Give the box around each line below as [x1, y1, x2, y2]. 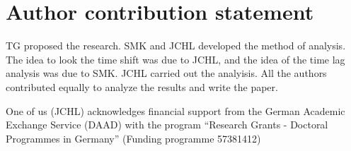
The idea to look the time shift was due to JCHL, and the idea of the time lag [6, 52, 345, 66]
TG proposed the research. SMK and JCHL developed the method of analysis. [6, 38, 346, 53]
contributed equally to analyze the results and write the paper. [6, 79, 278, 94]
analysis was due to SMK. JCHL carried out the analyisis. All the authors [6, 66, 327, 80]
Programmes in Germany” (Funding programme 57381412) [6, 131, 261, 145]
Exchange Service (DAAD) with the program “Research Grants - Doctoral [6, 117, 328, 132]
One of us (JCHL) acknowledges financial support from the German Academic [6, 103, 345, 118]
